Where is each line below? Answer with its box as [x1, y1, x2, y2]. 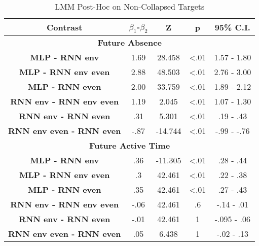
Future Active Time [89, 139, 170, 152]
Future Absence [97, 37, 162, 49]
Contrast [47, 21, 83, 33]
